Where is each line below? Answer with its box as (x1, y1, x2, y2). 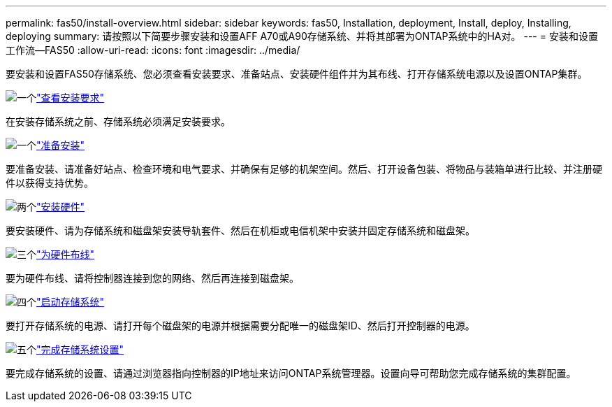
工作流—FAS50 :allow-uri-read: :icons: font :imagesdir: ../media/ (6, 44, 300, 56)
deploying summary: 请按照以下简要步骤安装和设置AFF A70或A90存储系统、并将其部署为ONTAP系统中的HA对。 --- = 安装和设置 (6, 30, 598, 42)
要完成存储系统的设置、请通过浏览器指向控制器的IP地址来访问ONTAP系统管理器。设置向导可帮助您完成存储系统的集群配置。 (6, 367, 576, 379)
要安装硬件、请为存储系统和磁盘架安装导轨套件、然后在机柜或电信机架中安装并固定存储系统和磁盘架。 (6, 224, 475, 236)
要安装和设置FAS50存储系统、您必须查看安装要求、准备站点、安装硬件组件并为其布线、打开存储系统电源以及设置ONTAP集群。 (6, 68, 588, 80)
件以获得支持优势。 (6, 177, 94, 189)
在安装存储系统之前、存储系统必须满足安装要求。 (6, 115, 231, 127)
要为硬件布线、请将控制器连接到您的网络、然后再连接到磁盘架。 (6, 272, 299, 284)
